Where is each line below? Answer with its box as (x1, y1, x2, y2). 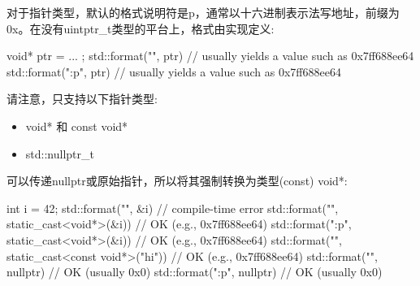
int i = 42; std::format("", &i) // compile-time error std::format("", (6, 199, 339, 216)
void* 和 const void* (25, 117, 128, 134)
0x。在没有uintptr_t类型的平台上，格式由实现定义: (6, 19, 275, 37)
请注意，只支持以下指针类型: (6, 90, 158, 107)
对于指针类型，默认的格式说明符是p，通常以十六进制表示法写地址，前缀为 (6, 4, 400, 20)
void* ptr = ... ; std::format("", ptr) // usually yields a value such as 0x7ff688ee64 (6, 47, 414, 64)
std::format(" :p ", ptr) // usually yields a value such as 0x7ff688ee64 (6, 63, 341, 80)
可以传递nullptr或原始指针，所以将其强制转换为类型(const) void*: (6, 172, 348, 189)
